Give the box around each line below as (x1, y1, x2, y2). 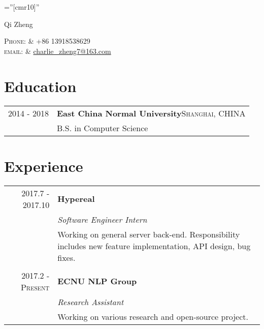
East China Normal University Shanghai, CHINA (56, 107, 246, 119)
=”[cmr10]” (4, 2, 40, 12)
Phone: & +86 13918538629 (4, 36, 90, 46)
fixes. (57, 251, 76, 263)
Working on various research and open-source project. (57, 310, 248, 322)
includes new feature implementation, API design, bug (57, 240, 251, 252)
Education (4, 75, 77, 96)
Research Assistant (57, 295, 124, 308)
